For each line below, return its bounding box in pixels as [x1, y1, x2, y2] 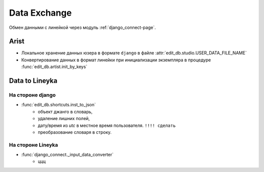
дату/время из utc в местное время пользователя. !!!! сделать [38, 123, 176, 128]
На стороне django [9, 92, 56, 98]
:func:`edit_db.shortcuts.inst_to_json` [21, 102, 96, 108]
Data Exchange [9, 7, 72, 18]
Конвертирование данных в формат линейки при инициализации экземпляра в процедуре [21, 57, 211, 63]
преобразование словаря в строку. [38, 129, 112, 135]
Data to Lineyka [9, 76, 58, 85]
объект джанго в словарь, [38, 108, 93, 115]
